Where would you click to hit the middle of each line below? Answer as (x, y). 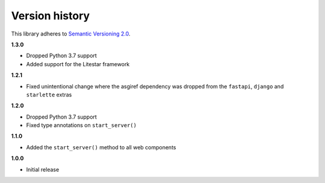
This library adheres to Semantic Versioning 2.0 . (71, 34)
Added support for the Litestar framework (78, 64)
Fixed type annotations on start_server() (81, 125)
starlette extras (49, 95)
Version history (51, 16)
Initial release (43, 169)
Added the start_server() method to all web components (101, 147)
